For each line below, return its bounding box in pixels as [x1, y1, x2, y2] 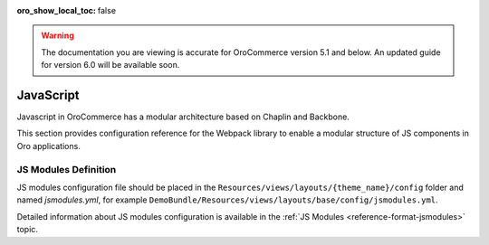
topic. [16, 224, 38, 235]
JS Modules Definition [16, 163, 117, 175]
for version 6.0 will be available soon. [41, 60, 180, 71]
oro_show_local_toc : [16, 5, 97, 15]
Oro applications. [16, 140, 81, 151]
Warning [41, 30, 74, 41]
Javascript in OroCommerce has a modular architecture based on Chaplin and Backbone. [16, 111, 350, 122]
